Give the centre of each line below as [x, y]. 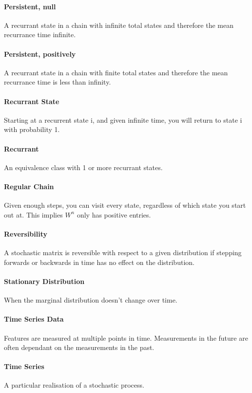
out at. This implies [33, 214]
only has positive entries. [114, 214]
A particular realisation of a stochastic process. [74, 385]
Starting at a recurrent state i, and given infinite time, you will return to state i [123, 120]
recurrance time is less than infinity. [58, 82]
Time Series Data [34, 319]
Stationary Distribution [44, 281]
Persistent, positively [40, 54]
